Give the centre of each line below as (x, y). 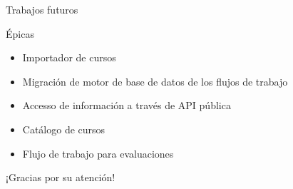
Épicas (20, 33)
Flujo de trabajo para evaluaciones (98, 153)
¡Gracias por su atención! (61, 177)
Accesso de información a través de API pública (127, 105)
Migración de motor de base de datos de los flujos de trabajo (155, 81)
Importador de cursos (69, 57)
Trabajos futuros (42, 9)
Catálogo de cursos (64, 129)
